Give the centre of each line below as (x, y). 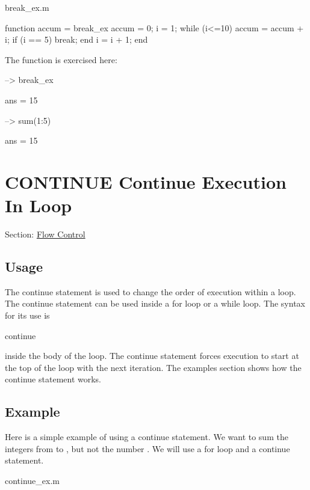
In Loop (39, 205)
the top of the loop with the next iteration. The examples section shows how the (153, 367)
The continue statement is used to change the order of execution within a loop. (150, 291)
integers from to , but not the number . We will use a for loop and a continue (147, 448)
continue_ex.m (32, 480)
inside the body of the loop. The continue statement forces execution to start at (152, 356)
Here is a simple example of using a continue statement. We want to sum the (147, 437)
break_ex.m (27, 7)
